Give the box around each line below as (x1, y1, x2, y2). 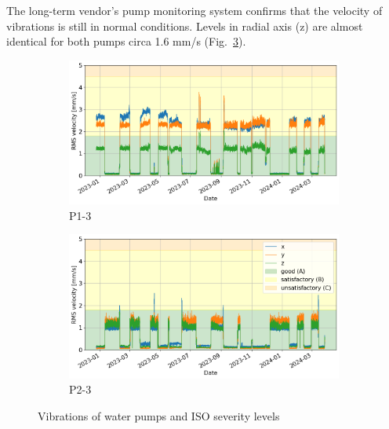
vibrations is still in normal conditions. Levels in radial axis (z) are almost (6, 17, 363, 34)
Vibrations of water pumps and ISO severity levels (38, 407, 280, 423)
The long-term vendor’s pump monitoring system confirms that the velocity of (6, 2, 383, 18)
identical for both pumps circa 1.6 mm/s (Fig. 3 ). (6, 33, 246, 49)
